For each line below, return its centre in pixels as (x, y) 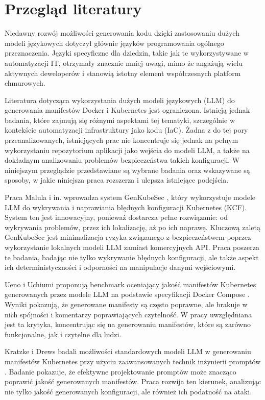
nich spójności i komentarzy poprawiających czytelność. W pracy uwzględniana (128, 314)
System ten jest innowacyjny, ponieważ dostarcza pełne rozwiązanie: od (116, 217)
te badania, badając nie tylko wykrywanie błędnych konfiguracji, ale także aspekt (132, 257)
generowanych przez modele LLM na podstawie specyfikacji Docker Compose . (127, 294)
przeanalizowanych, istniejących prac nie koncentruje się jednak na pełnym (122, 140)
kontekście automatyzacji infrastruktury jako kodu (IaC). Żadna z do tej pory (126, 130)
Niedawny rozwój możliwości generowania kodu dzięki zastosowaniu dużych (122, 33)
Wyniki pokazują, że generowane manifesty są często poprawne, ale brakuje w (126, 304)
